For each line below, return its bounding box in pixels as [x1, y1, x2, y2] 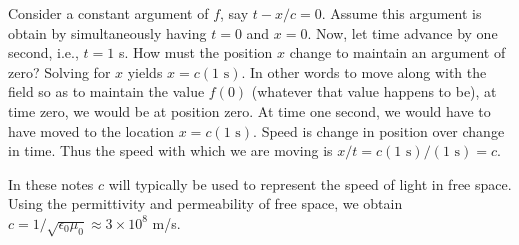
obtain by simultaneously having [8, 22, 207, 43]
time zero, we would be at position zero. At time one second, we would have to [8, 100, 491, 121]
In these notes [8, 173, 94, 194]
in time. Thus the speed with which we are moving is [8, 140, 333, 161]
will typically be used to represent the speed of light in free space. [108, 173, 512, 194]
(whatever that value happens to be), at [251, 81, 497, 102]
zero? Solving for [8, 61, 111, 82]
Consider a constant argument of [8, 3, 209, 23]
